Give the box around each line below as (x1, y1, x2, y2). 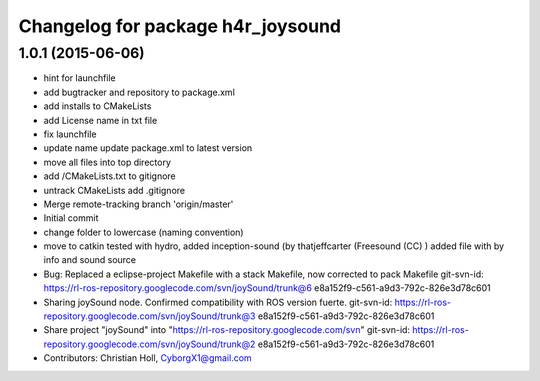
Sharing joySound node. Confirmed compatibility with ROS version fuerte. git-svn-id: (43, 296, 393, 308)
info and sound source (43, 254, 137, 266)
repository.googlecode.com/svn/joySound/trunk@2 (43, 338, 256, 350)
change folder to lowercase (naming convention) (43, 226, 244, 238)
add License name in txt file (43, 114, 158, 126)
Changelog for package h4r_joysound (18, 15, 342, 37)
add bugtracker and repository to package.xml (43, 86, 235, 98)
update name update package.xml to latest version (43, 142, 253, 154)
